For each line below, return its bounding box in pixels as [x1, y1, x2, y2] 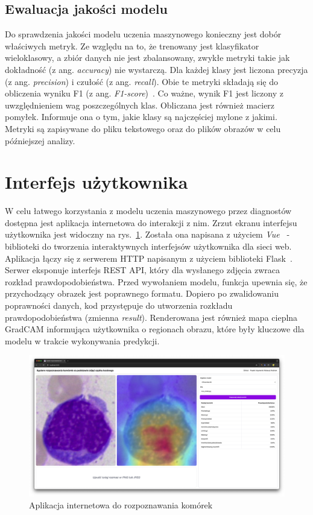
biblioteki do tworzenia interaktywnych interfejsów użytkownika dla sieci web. [5, 240, 292, 253]
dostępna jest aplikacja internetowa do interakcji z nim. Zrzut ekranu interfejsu [5, 216, 297, 229]
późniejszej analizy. [5, 134, 75, 147]
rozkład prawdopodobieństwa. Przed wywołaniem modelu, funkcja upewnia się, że [5, 275, 308, 288]
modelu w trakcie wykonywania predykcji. [5, 334, 160, 347]
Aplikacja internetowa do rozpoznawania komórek [29, 498, 213, 511]
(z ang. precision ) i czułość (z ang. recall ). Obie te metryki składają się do [5, 75, 278, 87]
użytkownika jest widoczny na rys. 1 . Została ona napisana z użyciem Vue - [5, 228, 290, 241]
